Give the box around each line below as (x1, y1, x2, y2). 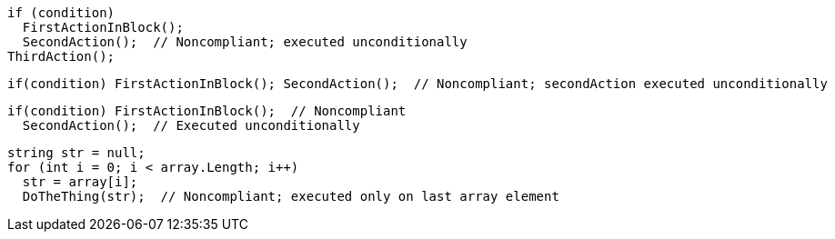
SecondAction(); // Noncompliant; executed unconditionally (22, 35, 468, 49)
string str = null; (7, 145, 146, 160)
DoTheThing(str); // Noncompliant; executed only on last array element (22, 189, 559, 204)
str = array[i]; (22, 174, 138, 189)
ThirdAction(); (7, 49, 116, 64)
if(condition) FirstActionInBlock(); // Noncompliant (7, 104, 407, 118)
